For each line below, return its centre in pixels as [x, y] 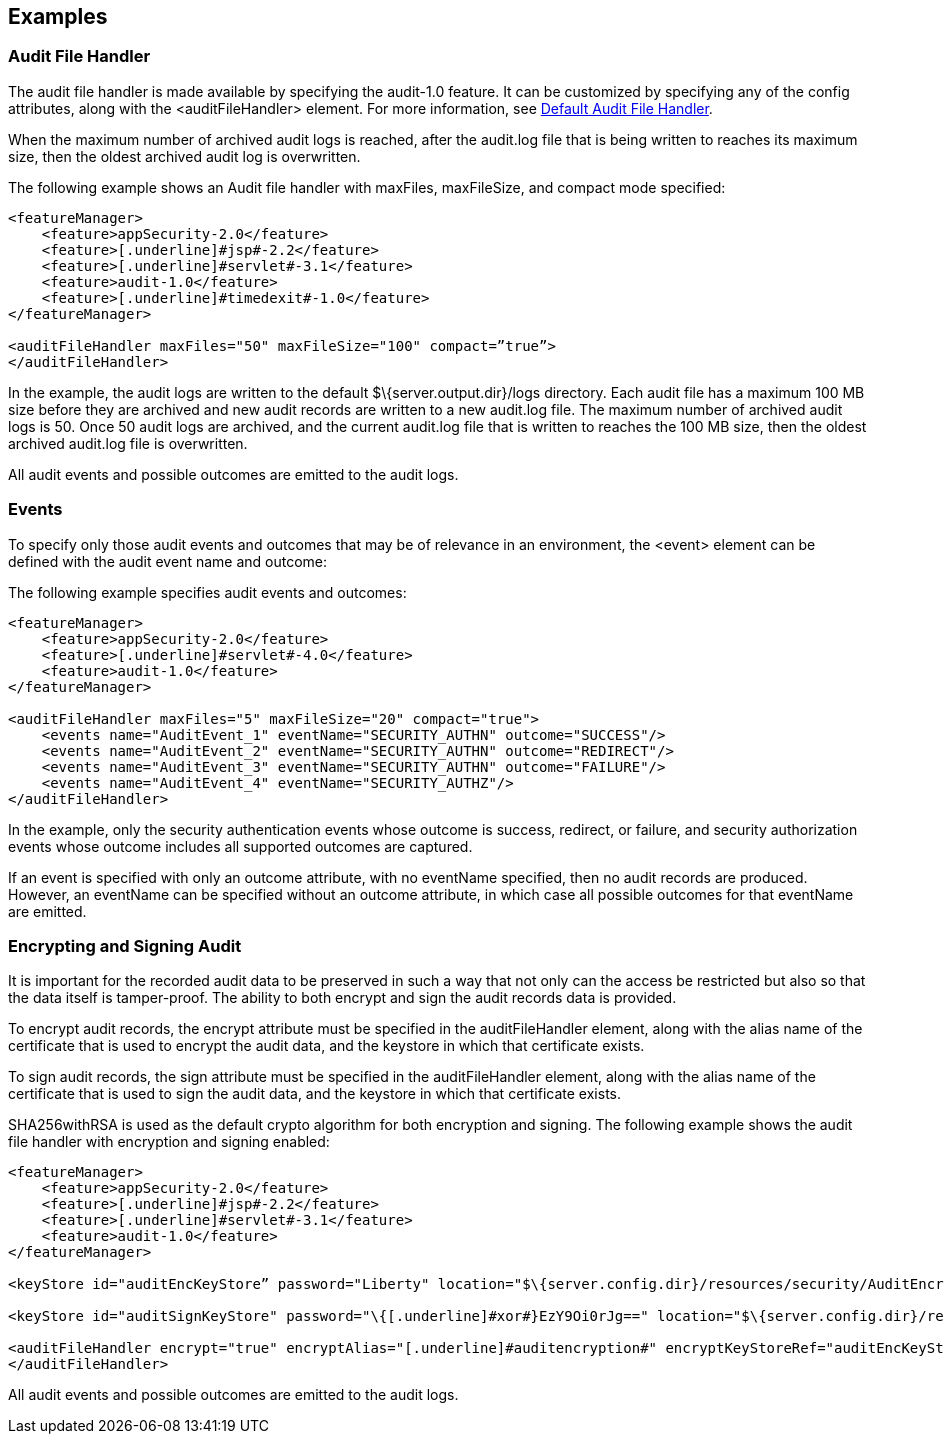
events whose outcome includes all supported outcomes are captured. [240, 846]
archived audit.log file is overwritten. [128, 443]
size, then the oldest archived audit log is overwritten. [184, 156]
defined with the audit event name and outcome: [168, 561]
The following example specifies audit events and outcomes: [207, 592]
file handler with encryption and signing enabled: [169, 1142]
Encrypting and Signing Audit [125, 945]
